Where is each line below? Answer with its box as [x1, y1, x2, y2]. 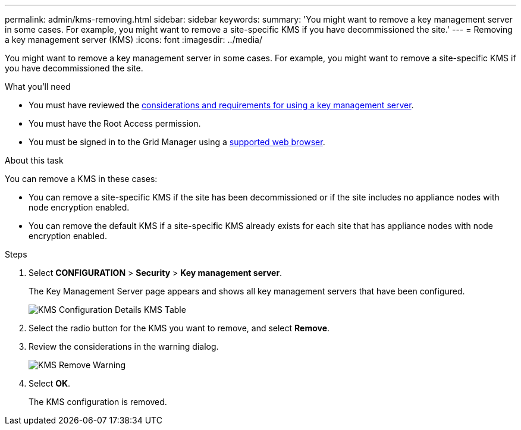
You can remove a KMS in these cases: [5, 174, 158, 184]
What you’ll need [5, 81, 71, 92]
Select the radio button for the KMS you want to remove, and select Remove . [29, 323, 330, 333]
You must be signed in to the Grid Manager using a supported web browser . [29, 137, 325, 147]
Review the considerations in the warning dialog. [29, 341, 219, 351]
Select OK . [29, 378, 71, 388]
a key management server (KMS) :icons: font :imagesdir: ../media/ [5, 34, 262, 45]
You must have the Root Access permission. [29, 118, 201, 128]
